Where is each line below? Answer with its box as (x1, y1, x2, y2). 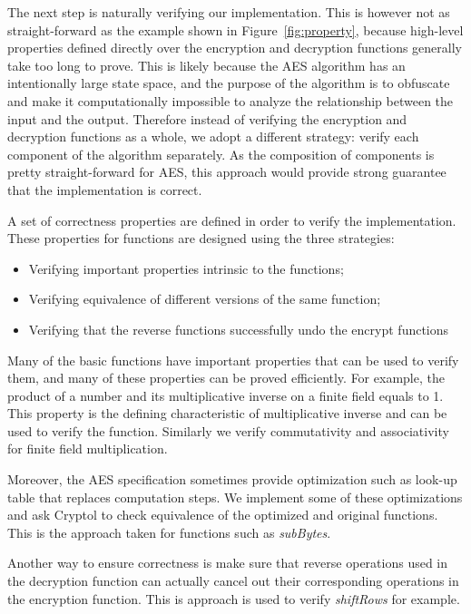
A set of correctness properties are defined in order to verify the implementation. (7, 210, 456, 229)
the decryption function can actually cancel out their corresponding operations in (7, 571, 459, 590)
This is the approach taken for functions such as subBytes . (7, 522, 331, 541)
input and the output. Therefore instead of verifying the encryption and (7, 109, 407, 128)
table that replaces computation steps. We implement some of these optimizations (7, 487, 463, 506)
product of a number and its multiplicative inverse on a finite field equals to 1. (7, 385, 444, 404)
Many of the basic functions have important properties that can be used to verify (7, 350, 459, 369)
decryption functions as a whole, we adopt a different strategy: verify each (7, 127, 419, 146)
